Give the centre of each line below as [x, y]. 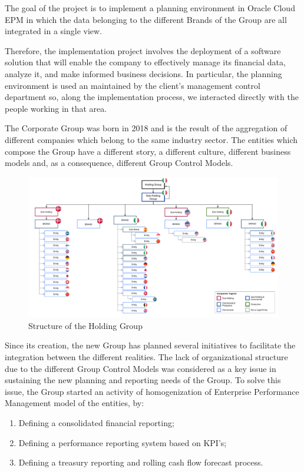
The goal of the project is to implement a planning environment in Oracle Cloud [150, 8]
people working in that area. [56, 108]
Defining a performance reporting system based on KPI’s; [123, 442]
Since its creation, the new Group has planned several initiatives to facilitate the [150, 345]
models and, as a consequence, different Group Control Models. [119, 163]
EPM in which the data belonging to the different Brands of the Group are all [146, 19]
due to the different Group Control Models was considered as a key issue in [141, 368]
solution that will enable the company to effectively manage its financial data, [145, 62]
